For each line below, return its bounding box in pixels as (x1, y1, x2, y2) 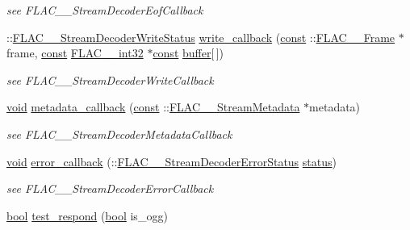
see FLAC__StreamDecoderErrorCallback (6, 180, 214, 197)
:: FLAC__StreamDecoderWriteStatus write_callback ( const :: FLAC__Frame (6, 28, 395, 45)
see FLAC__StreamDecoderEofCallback (6, 2, 203, 18)
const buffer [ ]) (153, 44, 224, 61)
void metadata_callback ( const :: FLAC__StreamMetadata (6, 98, 300, 115)
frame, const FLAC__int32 (6, 44, 144, 61)
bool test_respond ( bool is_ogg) (6, 207, 168, 224)
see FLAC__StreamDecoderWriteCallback (6, 71, 214, 88)
